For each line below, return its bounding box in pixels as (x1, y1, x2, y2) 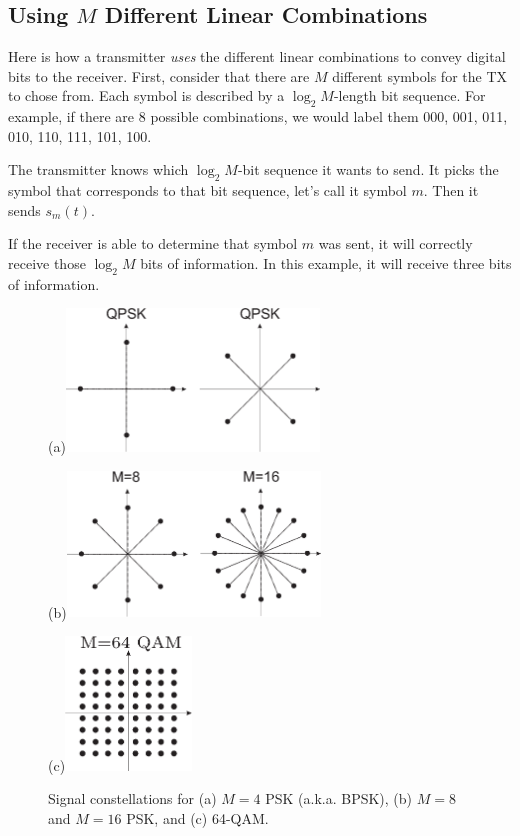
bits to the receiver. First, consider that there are (8, 65, 310, 86)
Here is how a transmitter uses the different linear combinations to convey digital (8, 46, 506, 67)
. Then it (423, 180, 479, 201)
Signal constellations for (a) (48, 788, 217, 809)
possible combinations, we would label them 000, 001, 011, (150, 106, 508, 127)
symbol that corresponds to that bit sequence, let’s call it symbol (8, 180, 407, 201)
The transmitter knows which (8, 159, 189, 180)
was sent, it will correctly (318, 233, 473, 254)
